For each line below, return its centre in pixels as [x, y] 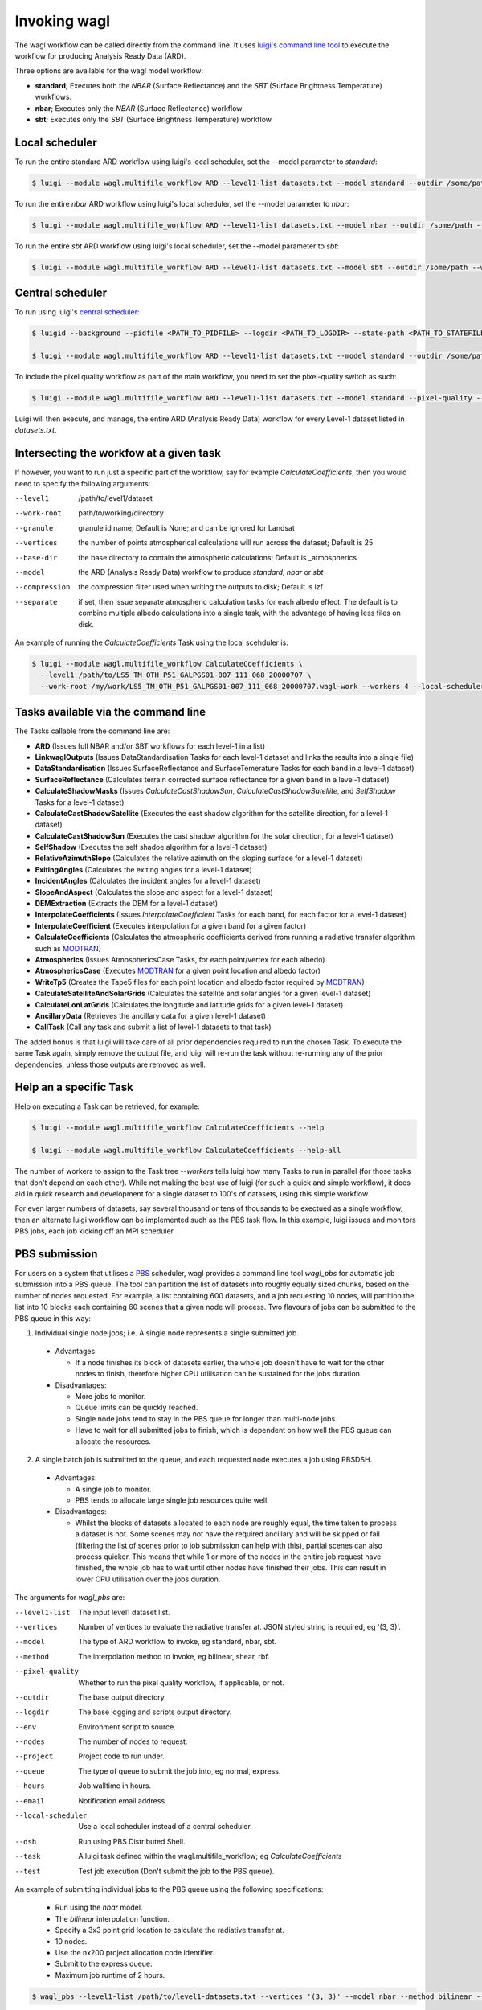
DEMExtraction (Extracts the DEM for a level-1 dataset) [127, 904]
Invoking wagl [63, 21]
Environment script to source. [127, 1727]
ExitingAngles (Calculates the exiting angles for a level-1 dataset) [143, 869]
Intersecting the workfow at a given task [118, 453]
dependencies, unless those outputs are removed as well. [110, 1064]
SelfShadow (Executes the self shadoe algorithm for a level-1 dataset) [151, 847]
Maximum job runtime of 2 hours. [110, 1975]
